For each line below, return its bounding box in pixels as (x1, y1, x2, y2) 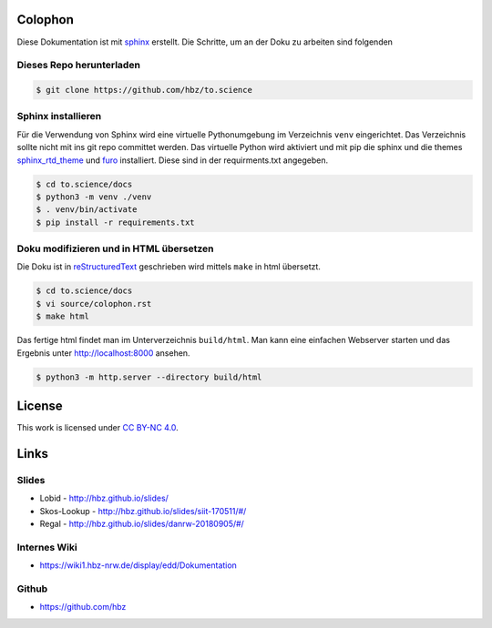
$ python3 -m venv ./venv (36, 191, 152, 202)
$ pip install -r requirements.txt (36, 217, 195, 228)
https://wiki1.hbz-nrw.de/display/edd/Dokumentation (39, 560, 237, 571)
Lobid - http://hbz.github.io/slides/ (39, 492, 169, 504)
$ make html (36, 311, 90, 322)
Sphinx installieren (16, 110, 102, 123)
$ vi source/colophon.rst (36, 299, 152, 309)
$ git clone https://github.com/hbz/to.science (36, 85, 252, 96)
